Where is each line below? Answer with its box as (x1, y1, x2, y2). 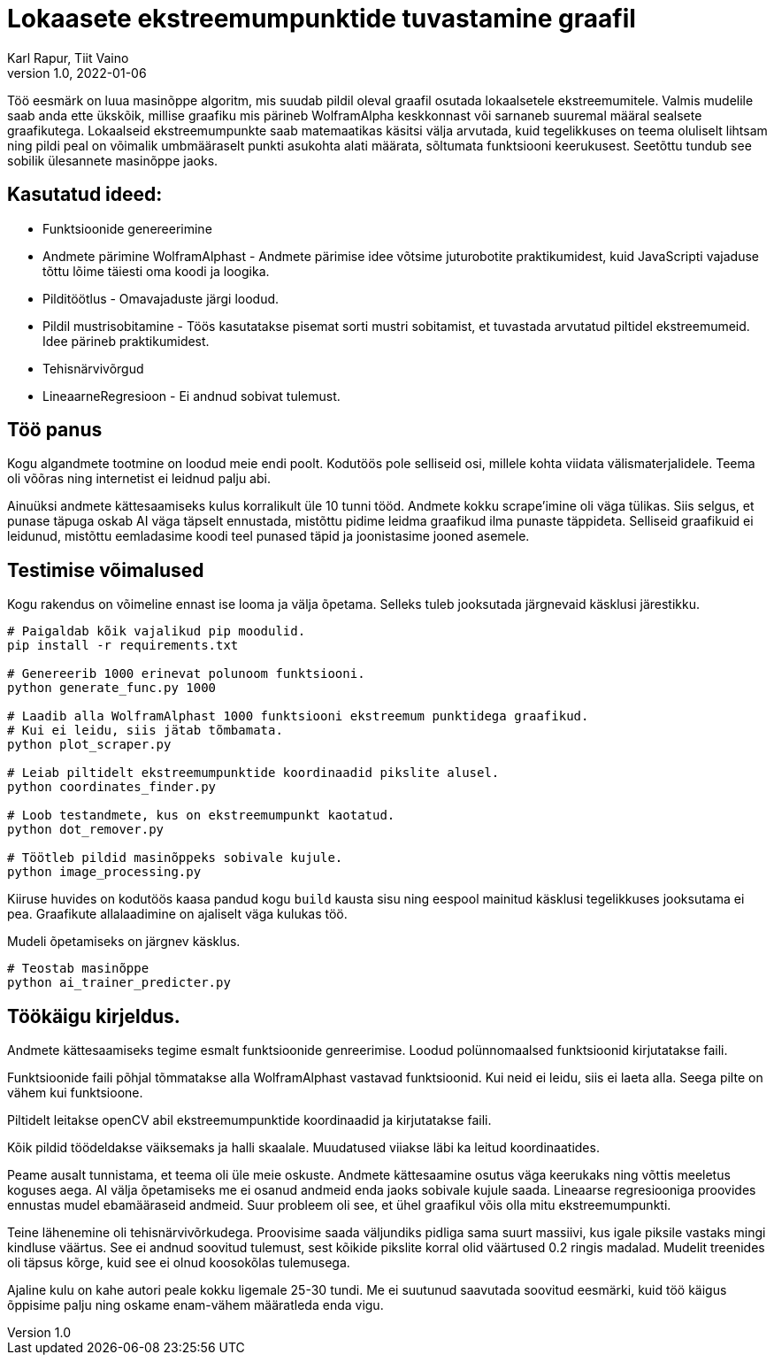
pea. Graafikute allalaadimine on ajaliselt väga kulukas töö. (7, 906, 348, 922)
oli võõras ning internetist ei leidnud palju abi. (7, 471, 271, 487)
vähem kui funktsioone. (7, 1085, 143, 1101)
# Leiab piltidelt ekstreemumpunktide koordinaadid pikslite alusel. (7, 766, 500, 781)
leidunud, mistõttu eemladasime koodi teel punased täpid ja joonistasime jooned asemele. (7, 528, 530, 544)
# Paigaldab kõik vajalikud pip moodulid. (7, 624, 306, 639)
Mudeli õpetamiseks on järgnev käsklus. (7, 934, 241, 950)
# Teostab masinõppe (7, 961, 149, 976)
